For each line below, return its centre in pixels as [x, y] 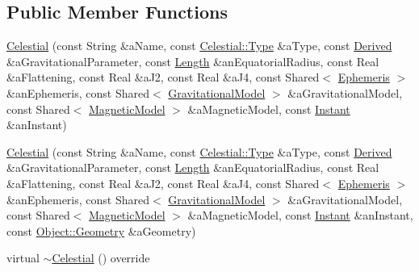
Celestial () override [101, 258]
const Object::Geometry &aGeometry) [101, 230]
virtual [23, 258]
